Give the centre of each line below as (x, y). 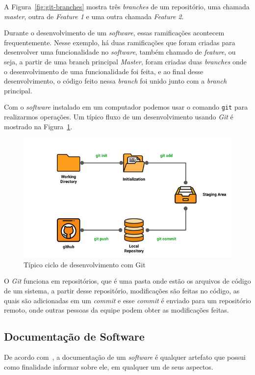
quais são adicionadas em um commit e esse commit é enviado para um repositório (127, 300)
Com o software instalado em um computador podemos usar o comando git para (126, 107)
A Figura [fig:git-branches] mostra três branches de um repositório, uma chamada (127, 6)
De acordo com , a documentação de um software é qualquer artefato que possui (125, 357)
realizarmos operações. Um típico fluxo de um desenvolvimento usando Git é (119, 116)
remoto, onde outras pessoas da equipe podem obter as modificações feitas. (116, 310)
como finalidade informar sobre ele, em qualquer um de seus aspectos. (109, 366)
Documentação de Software (74, 336)
